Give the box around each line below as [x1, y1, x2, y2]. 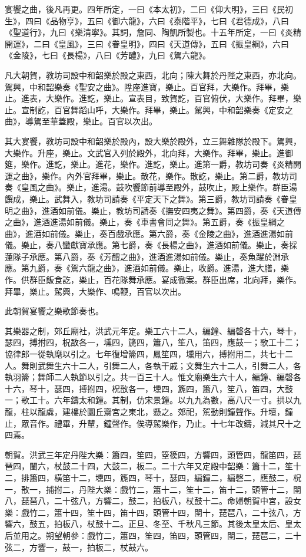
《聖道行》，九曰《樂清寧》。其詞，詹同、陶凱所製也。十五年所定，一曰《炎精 [5, 26, 301, 38]
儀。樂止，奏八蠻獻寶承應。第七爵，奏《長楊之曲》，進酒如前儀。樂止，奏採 [5, 239, 297, 251]
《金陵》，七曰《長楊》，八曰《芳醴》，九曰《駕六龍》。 [5, 49, 211, 61]
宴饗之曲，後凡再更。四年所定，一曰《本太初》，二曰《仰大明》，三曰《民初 [5, 3, 293, 15]
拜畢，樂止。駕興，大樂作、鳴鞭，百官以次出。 [5, 285, 186, 297]
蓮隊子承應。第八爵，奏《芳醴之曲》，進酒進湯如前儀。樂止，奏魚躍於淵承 [5, 250, 289, 262]
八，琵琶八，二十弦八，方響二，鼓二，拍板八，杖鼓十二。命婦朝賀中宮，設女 [5, 495, 301, 507]
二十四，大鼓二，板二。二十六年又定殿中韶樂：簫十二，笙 [70, 460, 293, 472]
